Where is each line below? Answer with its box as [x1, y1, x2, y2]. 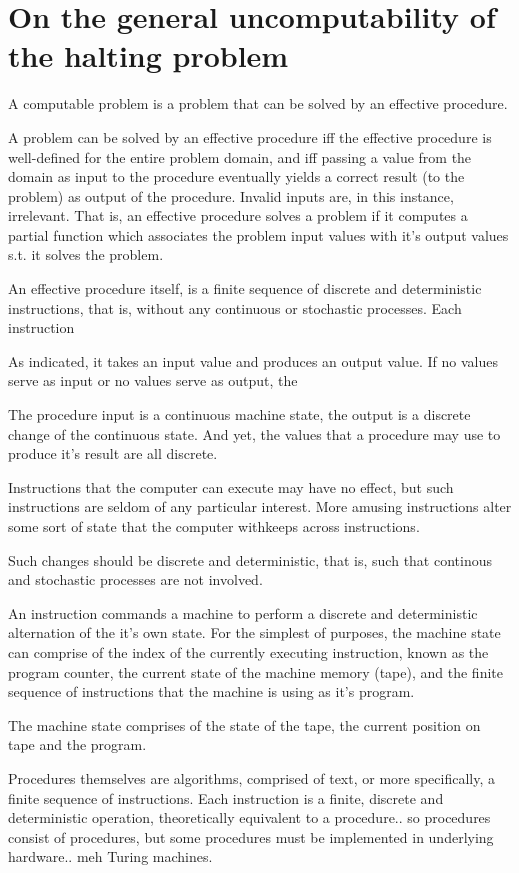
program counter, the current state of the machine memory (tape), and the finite [8, 661, 503, 682]
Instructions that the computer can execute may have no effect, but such [8, 476, 454, 497]
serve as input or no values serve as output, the [8, 370, 298, 391]
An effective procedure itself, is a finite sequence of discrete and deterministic [8, 278, 482, 299]
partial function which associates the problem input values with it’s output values [8, 224, 509, 245]
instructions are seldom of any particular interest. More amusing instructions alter [8, 496, 512, 517]
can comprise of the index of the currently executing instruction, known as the [8, 641, 489, 662]
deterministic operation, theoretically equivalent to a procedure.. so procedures [8, 807, 491, 828]
